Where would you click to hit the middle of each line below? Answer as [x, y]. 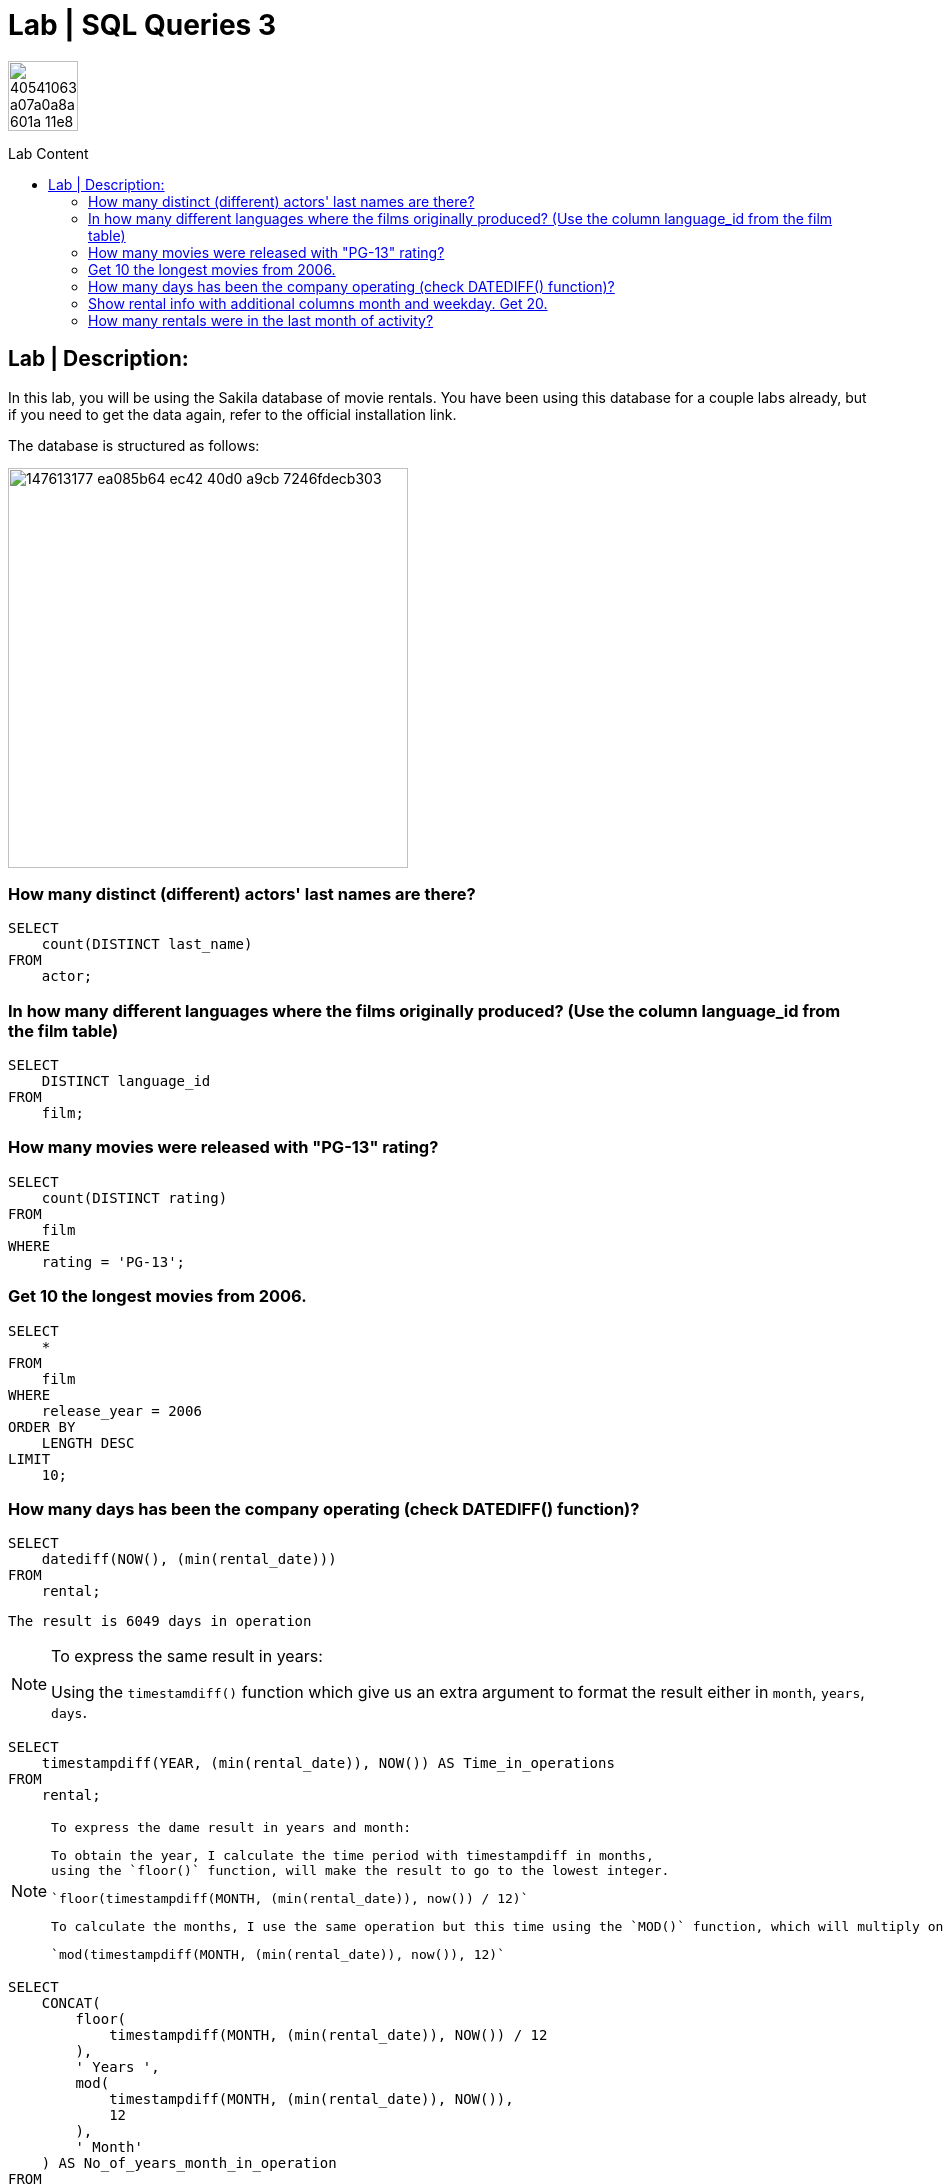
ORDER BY [42, 1426]
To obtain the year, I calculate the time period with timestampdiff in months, [352, 1856]
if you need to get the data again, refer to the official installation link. [232, 414]
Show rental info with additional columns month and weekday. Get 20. [318, 303]
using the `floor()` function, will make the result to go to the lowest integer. [360, 1871]
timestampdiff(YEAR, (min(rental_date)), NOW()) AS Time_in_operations [328, 1763]
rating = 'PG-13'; [113, 1261]
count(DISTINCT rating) [134, 1197]
